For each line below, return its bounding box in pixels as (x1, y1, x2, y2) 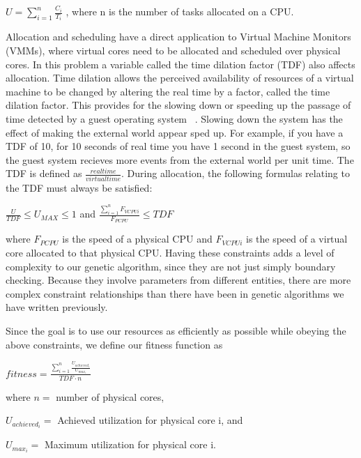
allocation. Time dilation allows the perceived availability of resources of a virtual (6, 70, 354, 85)
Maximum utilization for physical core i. (45, 437, 216, 452)
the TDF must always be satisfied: (6, 180, 153, 194)
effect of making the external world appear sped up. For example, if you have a (6, 125, 344, 139)
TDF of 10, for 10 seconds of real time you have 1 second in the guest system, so (6, 139, 351, 153)
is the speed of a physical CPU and (62, 231, 213, 246)
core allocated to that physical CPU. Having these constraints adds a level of (6, 245, 335, 259)
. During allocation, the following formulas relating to (121, 166, 350, 181)
